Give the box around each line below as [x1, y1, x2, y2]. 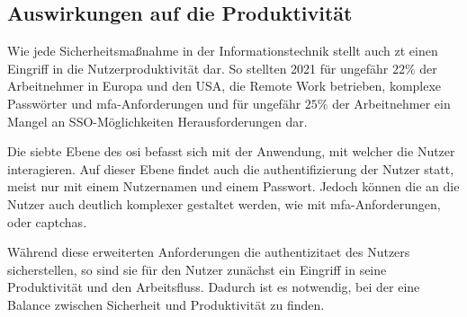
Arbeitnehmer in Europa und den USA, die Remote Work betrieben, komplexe [7, 76, 442, 95]
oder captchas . [7, 212, 87, 231]
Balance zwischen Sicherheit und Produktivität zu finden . [7, 295, 325, 313]
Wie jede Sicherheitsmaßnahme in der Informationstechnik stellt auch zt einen [7, 41, 438, 60]
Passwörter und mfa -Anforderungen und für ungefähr [7, 93, 301, 112]
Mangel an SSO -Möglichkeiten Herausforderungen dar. [7, 111, 308, 130]
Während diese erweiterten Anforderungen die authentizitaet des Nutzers [7, 242, 410, 261]
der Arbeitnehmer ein [332, 93, 451, 112]
